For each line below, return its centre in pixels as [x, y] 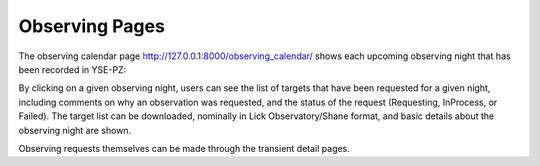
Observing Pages [91, 26]
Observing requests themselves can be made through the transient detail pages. [184, 148]
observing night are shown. [75, 130]
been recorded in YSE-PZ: [72, 69]
